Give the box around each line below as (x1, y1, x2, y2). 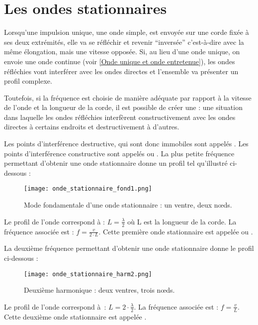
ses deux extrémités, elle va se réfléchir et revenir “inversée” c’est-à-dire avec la (4, 36, 244, 47)
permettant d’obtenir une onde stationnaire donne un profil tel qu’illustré (4, 158, 228, 168)
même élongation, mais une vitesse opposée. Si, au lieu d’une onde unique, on (4, 46, 240, 57)
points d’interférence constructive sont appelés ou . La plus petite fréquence (4, 148, 235, 158)
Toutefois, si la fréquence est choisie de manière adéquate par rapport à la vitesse (4, 92, 252, 103)
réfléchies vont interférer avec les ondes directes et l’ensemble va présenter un (4, 66, 239, 76)
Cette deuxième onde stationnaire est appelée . (4, 311, 147, 322)
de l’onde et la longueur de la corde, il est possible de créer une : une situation (4, 102, 243, 112)
